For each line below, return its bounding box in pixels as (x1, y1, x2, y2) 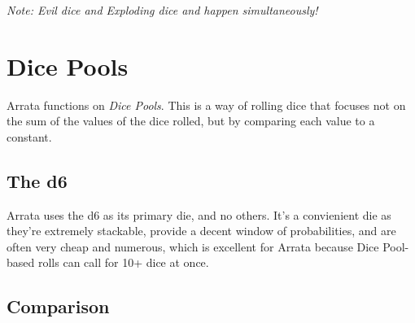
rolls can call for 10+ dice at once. (37, 254, 209, 271)
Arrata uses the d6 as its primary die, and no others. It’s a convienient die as (7, 206, 391, 223)
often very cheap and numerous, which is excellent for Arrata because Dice (7, 238, 379, 255)
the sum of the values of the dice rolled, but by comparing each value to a (7, 112, 375, 129)
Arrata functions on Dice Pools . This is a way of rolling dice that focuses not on (7, 96, 406, 113)
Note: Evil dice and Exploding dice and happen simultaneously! (7, 2, 318, 18)
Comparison (7, 294, 110, 319)
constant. (7, 128, 52, 145)
